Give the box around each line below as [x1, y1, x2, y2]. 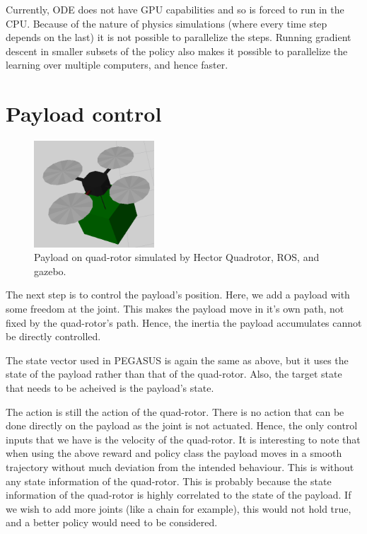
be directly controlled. [6, 329, 101, 344]
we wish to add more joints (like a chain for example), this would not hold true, [6, 501, 351, 516]
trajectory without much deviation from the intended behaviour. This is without [6, 459, 354, 474]
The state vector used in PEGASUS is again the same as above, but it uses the [6, 352, 349, 367]
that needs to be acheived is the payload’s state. [6, 380, 214, 395]
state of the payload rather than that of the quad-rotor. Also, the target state [6, 366, 342, 381]
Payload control [6, 99, 162, 128]
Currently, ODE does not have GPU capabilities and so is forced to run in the [6, 2, 344, 16]
